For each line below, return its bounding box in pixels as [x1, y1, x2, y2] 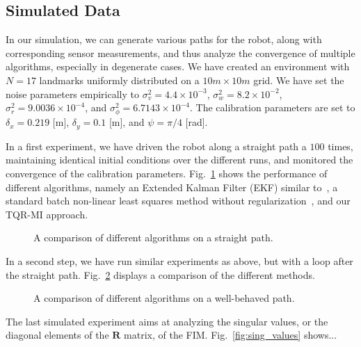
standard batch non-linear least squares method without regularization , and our [6, 193, 351, 208]
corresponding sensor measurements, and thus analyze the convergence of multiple [6, 45, 355, 60]
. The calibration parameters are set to [189, 100, 355, 115]
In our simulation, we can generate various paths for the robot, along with [6, 32, 322, 47]
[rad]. [185, 115, 208, 129]
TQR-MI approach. [6, 207, 88, 221]
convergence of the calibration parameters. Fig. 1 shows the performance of [6, 166, 328, 180]
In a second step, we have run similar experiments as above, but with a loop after [6, 253, 353, 268]
